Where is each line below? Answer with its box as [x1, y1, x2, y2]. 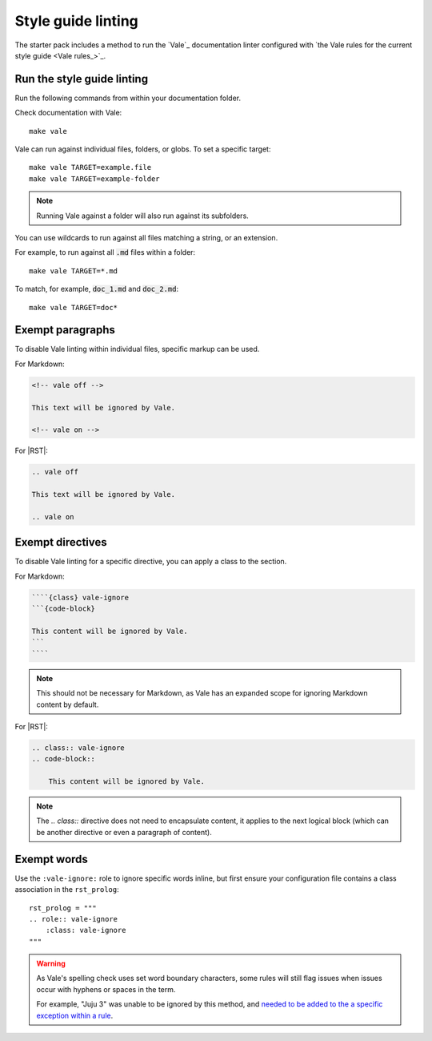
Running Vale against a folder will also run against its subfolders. [36, 211, 250, 220]
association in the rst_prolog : [14, 885, 119, 894]
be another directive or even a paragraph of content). [36, 827, 212, 837]
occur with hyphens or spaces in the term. [36, 984, 176, 994]
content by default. [36, 700, 99, 709]
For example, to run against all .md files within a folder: [14, 248, 196, 257]
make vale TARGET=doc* [29, 303, 118, 312]
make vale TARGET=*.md [29, 266, 118, 276]
